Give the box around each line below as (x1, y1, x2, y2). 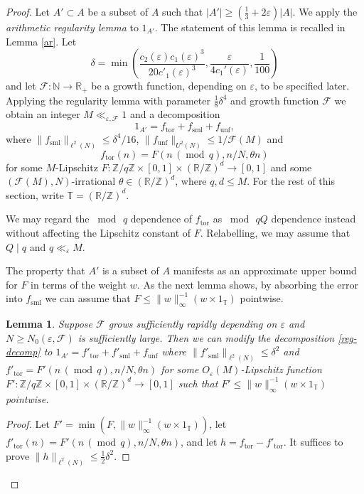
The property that (6, 263, 85, 278)
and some (270, 159, 312, 174)
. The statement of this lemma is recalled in (154, 20, 346, 34)
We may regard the (6, 211, 90, 226)
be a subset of (87, 4, 149, 18)
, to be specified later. (255, 78, 350, 93)
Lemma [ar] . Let (6, 33, 77, 48)
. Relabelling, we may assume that (200, 225, 350, 240)
